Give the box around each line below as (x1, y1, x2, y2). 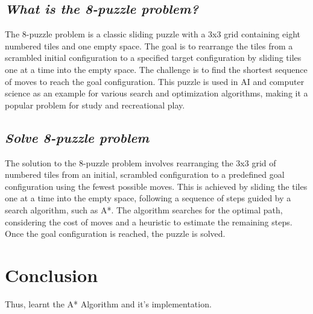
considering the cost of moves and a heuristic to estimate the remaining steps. (5, 215, 292, 228)
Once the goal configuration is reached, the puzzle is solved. (5, 227, 226, 240)
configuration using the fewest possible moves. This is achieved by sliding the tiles (5, 180, 308, 192)
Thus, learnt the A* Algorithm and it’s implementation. (5, 297, 212, 310)
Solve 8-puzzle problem (5, 128, 150, 146)
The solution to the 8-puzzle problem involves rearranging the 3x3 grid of (5, 156, 276, 169)
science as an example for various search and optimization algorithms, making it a (5, 87, 308, 99)
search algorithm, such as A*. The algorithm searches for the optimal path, (5, 203, 283, 216)
